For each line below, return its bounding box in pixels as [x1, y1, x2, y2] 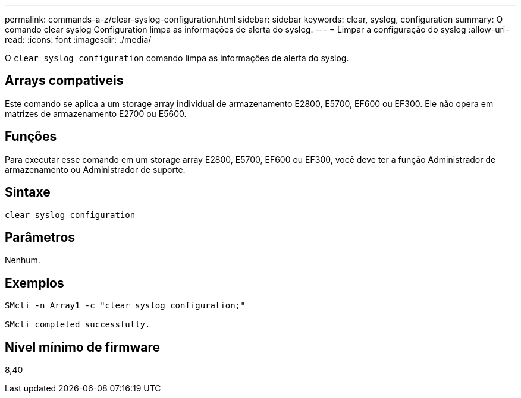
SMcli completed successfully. [5, 320, 150, 330]
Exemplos [5, 275, 64, 290]
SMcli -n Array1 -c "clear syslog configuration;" [5, 301, 246, 311]
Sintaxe [5, 185, 51, 200]
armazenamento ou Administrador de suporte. [5, 164, 186, 175]
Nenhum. [5, 255, 40, 266]
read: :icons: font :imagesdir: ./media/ [5, 34, 152, 45]
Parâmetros [5, 229, 76, 245]
